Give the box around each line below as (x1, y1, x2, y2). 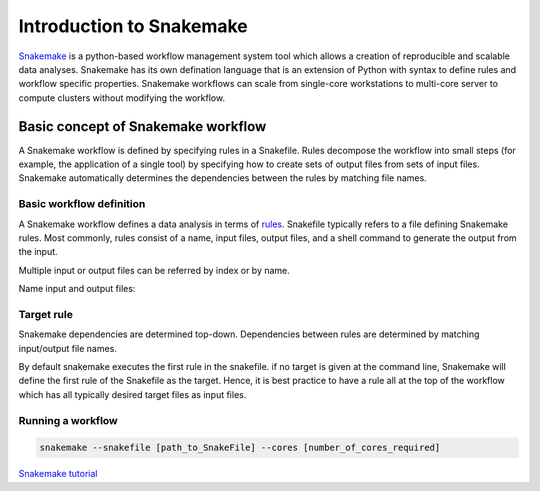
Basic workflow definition (18, 197, 146, 211)
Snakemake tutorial (18, 468, 98, 480)
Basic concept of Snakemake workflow (18, 118, 267, 135)
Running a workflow (18, 413, 119, 427)
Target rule (18, 307, 74, 321)
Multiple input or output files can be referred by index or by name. (18, 264, 290, 276)
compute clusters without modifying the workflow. (18, 91, 225, 104)
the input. (18, 246, 59, 258)
